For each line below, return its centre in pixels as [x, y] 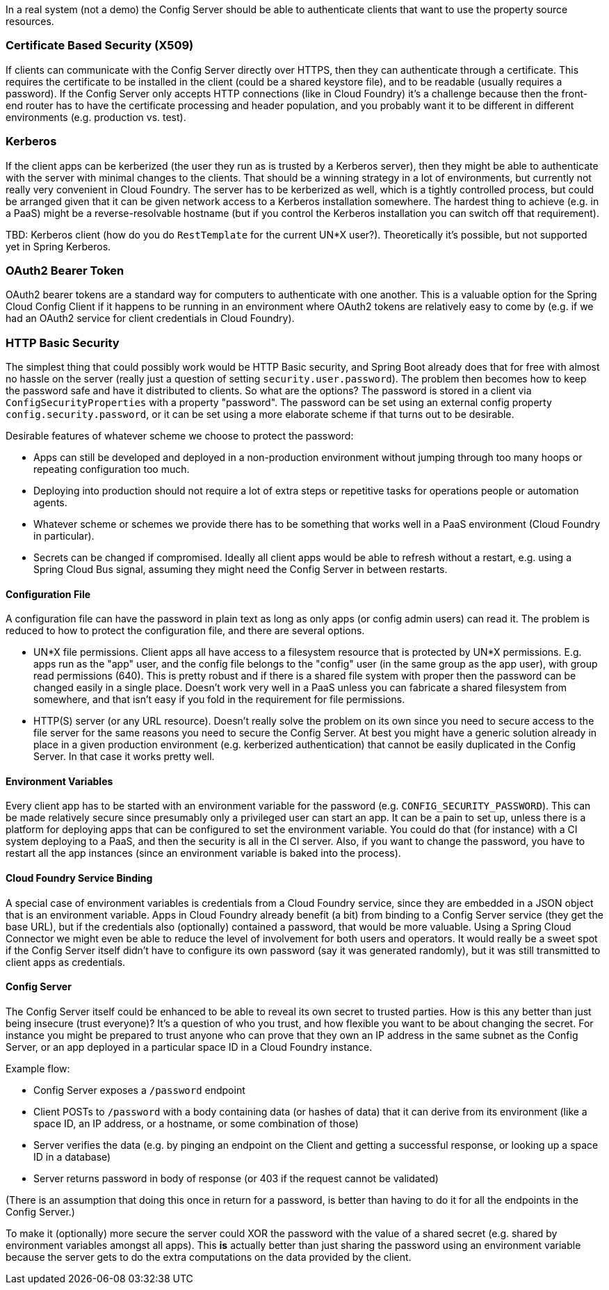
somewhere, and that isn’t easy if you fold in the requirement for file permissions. [219, 700]
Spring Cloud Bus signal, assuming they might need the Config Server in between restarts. [241, 569]
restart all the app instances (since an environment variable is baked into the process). [203, 853]
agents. [50, 502]
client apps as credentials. [66, 962]
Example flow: [38, 1068]
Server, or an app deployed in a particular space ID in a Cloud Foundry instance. [189, 1047]
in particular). [64, 536]
